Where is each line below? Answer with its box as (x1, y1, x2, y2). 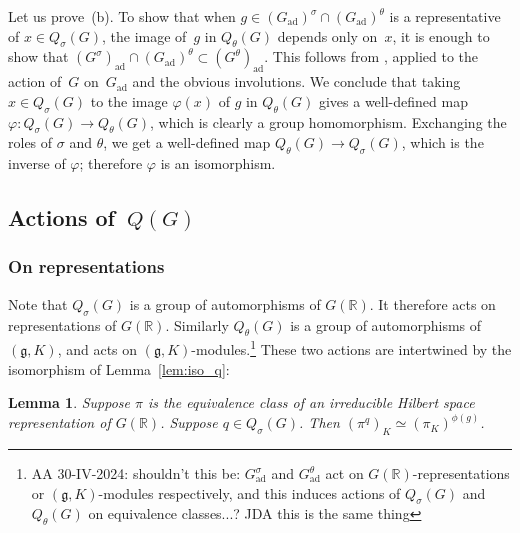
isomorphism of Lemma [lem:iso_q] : (8, 358, 230, 379)
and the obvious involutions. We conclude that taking (132, 71, 461, 92)
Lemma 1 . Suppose (8, 392, 131, 413)
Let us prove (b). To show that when (8, 6, 236, 26)
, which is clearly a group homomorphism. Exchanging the (150, 111, 507, 132)
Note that (8, 293, 68, 314)
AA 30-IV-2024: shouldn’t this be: (31, 463, 241, 484)
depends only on (277, 25, 378, 46)
